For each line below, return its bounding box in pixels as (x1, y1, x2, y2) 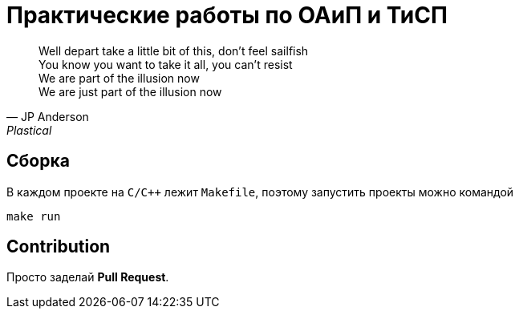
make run (6, 209, 61, 223)
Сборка (6, 151, 70, 172)
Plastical (6, 123, 52, 137)
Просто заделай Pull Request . (6, 270, 169, 285)
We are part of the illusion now (39, 71, 200, 85)
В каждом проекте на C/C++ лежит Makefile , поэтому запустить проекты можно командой (6, 184, 514, 199)
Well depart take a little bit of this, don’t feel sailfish (39, 43, 309, 58)
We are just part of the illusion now (39, 84, 222, 99)
